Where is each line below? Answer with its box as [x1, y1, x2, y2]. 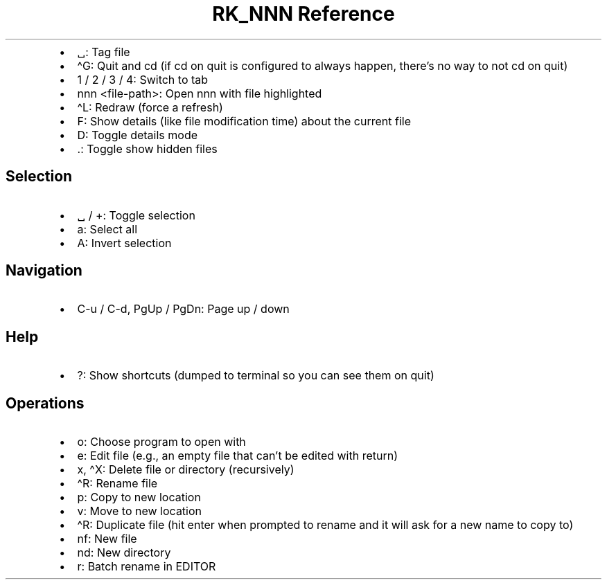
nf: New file [77, 532, 137, 546]
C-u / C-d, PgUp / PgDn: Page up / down [77, 302, 290, 316]
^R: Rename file [77, 476, 158, 491]
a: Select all [77, 222, 138, 236]
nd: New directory [77, 546, 171, 560]
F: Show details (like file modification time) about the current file [77, 114, 412, 128]
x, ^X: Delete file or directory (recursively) [77, 462, 294, 477]
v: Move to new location [77, 504, 202, 519]
